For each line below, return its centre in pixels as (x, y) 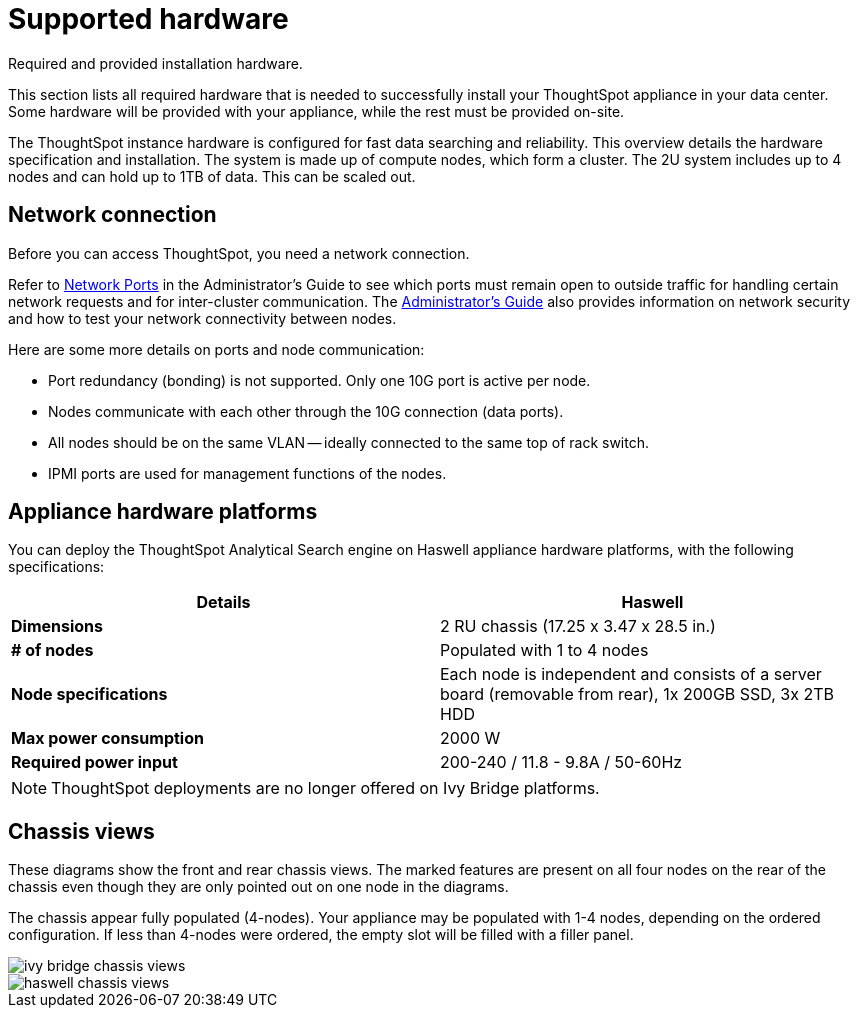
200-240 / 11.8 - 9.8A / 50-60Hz (561, 762)
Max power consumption (107, 738)
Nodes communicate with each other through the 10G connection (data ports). (306, 411)
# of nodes (52, 650)
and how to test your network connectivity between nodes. (202, 318)
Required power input (94, 762)
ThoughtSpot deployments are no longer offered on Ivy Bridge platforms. (325, 788)
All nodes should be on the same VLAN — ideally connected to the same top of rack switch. (349, 442)
